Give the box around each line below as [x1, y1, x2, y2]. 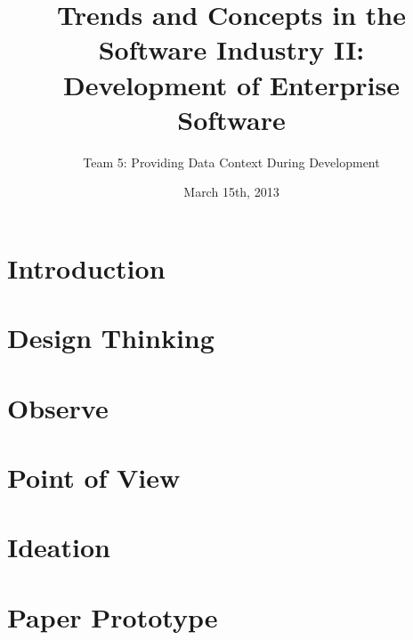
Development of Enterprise [63, 66, 400, 102]
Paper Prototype [7, 598, 218, 635]
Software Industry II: [98, 31, 365, 68]
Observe [7, 389, 109, 425]
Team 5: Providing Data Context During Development [83, 152, 380, 171]
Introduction [7, 249, 166, 286]
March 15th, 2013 [183, 182, 279, 201]
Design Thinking [7, 320, 215, 356]
